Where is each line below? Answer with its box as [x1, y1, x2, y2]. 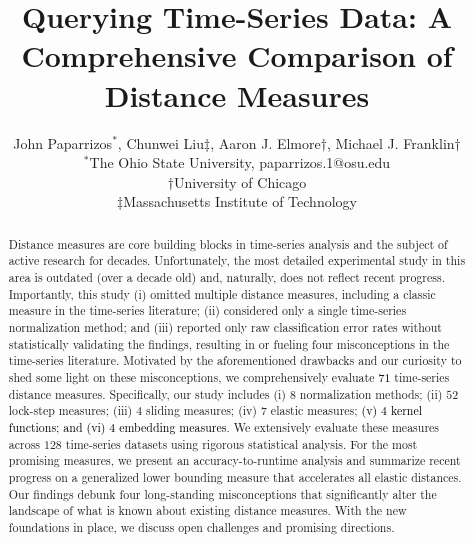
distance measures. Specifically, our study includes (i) [8, 385, 286, 402]
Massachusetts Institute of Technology [123, 191, 357, 212]
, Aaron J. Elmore [210, 132, 321, 153]
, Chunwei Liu [117, 132, 204, 153]
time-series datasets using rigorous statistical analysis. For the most [65, 435, 418, 452]
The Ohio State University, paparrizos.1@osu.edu [89, 152, 391, 173]
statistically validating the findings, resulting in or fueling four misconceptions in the [8, 335, 450, 352]
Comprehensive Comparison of [21, 35, 453, 76]
